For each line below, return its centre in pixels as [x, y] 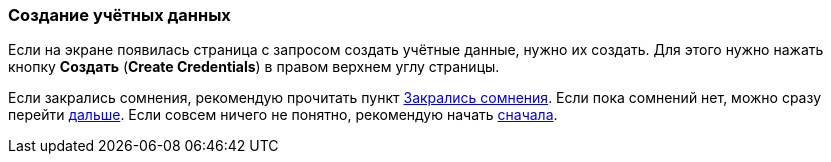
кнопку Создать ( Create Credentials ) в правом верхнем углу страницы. [254, 67]
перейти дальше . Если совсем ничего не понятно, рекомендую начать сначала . [283, 115]
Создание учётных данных [119, 15]
